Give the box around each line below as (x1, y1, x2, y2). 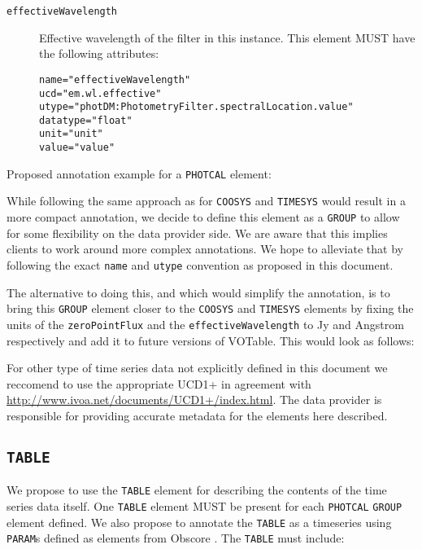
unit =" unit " (39, 128, 103, 140)
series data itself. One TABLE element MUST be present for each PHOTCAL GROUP (7, 497, 402, 514)
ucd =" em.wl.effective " (39, 87, 162, 99)
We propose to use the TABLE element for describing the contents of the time (7, 481, 387, 498)
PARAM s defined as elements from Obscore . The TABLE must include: (7, 529, 345, 547)
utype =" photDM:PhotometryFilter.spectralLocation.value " (39, 101, 354, 113)
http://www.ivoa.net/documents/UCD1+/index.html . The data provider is (7, 391, 382, 408)
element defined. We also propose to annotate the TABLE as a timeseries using (7, 513, 392, 530)
